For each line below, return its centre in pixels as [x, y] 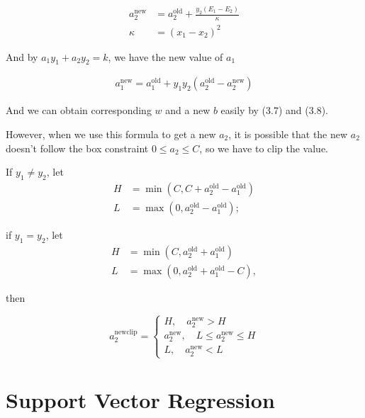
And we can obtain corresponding [79, 110]
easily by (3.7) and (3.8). [274, 110]
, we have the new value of [165, 56]
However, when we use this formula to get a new [111, 134]
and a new [188, 110]
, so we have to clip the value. [264, 148]
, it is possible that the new [288, 134]
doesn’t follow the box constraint [77, 148]
